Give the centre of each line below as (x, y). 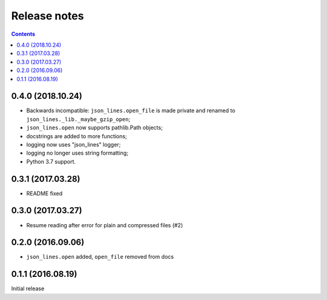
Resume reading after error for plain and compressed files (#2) (105, 225)
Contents (23, 34)
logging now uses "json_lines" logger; (74, 144)
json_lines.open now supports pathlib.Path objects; (94, 128)
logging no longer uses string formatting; (77, 153)
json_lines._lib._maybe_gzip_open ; (78, 119)
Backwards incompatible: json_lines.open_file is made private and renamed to (131, 111)
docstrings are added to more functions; (77, 136)
